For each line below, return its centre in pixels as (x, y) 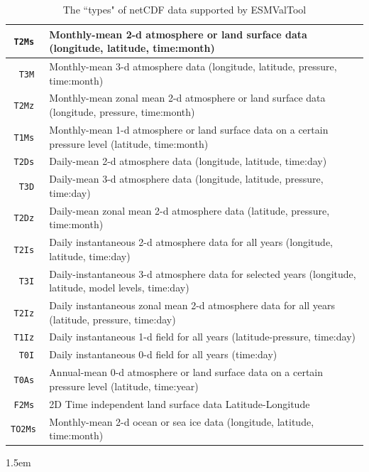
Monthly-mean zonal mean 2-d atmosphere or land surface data (187, 98)
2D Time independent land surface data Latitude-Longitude (180, 403)
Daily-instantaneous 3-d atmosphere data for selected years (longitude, (203, 273)
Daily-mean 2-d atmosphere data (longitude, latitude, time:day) (188, 161)
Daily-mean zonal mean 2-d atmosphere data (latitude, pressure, (189, 210)
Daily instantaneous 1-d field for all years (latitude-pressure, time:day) (202, 337)
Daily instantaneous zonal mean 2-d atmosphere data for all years (192, 305)
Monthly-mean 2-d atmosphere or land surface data (178, 34)
